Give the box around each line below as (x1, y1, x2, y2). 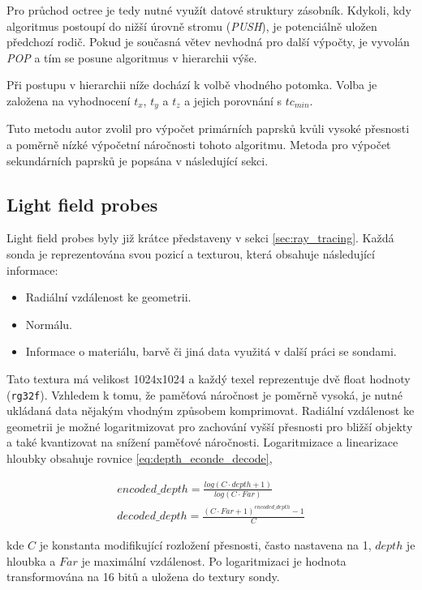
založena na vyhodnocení (6, 92, 131, 109)
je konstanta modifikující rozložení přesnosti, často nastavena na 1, (39, 536, 372, 553)
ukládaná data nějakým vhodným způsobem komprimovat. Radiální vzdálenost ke (6, 402, 415, 419)
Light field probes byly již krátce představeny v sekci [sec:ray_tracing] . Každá (6, 229, 394, 246)
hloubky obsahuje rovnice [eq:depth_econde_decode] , (6, 450, 273, 466)
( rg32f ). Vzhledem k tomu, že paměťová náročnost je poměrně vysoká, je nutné (6, 386, 403, 403)
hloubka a (6, 552, 56, 569)
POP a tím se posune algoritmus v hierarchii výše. (6, 49, 257, 66)
